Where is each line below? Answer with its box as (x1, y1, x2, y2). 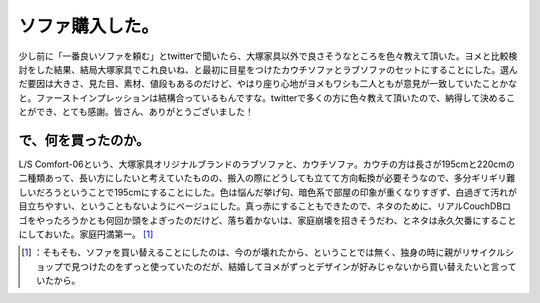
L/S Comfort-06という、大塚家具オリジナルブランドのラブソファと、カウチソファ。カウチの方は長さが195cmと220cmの (18, 158, 515, 170)
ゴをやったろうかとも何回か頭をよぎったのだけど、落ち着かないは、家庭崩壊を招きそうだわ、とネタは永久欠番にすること (18, 214, 517, 226)
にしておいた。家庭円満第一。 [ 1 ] (18, 228, 154, 240)
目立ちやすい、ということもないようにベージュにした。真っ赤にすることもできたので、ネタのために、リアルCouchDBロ (18, 200, 512, 212)
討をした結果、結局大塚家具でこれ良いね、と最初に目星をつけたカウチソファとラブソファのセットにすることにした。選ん (18, 63, 519, 75)
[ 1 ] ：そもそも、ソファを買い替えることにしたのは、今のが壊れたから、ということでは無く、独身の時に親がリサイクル (21, 246, 506, 259)
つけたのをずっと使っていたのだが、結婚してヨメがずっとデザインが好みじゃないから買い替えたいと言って (80, 260, 517, 272)
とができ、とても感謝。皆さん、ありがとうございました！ (18, 106, 254, 118)
